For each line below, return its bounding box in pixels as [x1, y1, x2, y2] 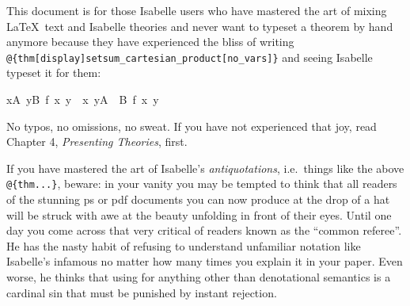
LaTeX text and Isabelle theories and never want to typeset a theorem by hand [6, 17, 393, 34]
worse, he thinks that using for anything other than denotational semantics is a [6, 269, 391, 285]
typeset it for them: [6, 64, 101, 81]
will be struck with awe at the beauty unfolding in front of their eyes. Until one [6, 206, 392, 223]
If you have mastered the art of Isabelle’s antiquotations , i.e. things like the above [6, 159, 404, 176]
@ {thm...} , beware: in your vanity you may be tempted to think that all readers [6, 175, 397, 192]
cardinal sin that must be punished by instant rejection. [6, 284, 277, 300]
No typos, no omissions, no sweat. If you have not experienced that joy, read [6, 117, 377, 134]
